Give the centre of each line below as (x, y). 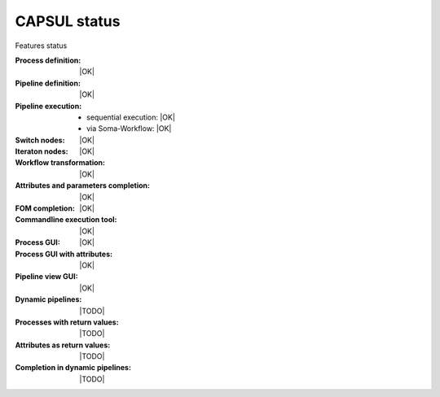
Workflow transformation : (60, 163)
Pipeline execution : (48, 106)
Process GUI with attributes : (64, 254)
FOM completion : (45, 208)
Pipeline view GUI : (46, 277)
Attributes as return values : (63, 345)
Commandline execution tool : (66, 220)
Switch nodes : (40, 140)
